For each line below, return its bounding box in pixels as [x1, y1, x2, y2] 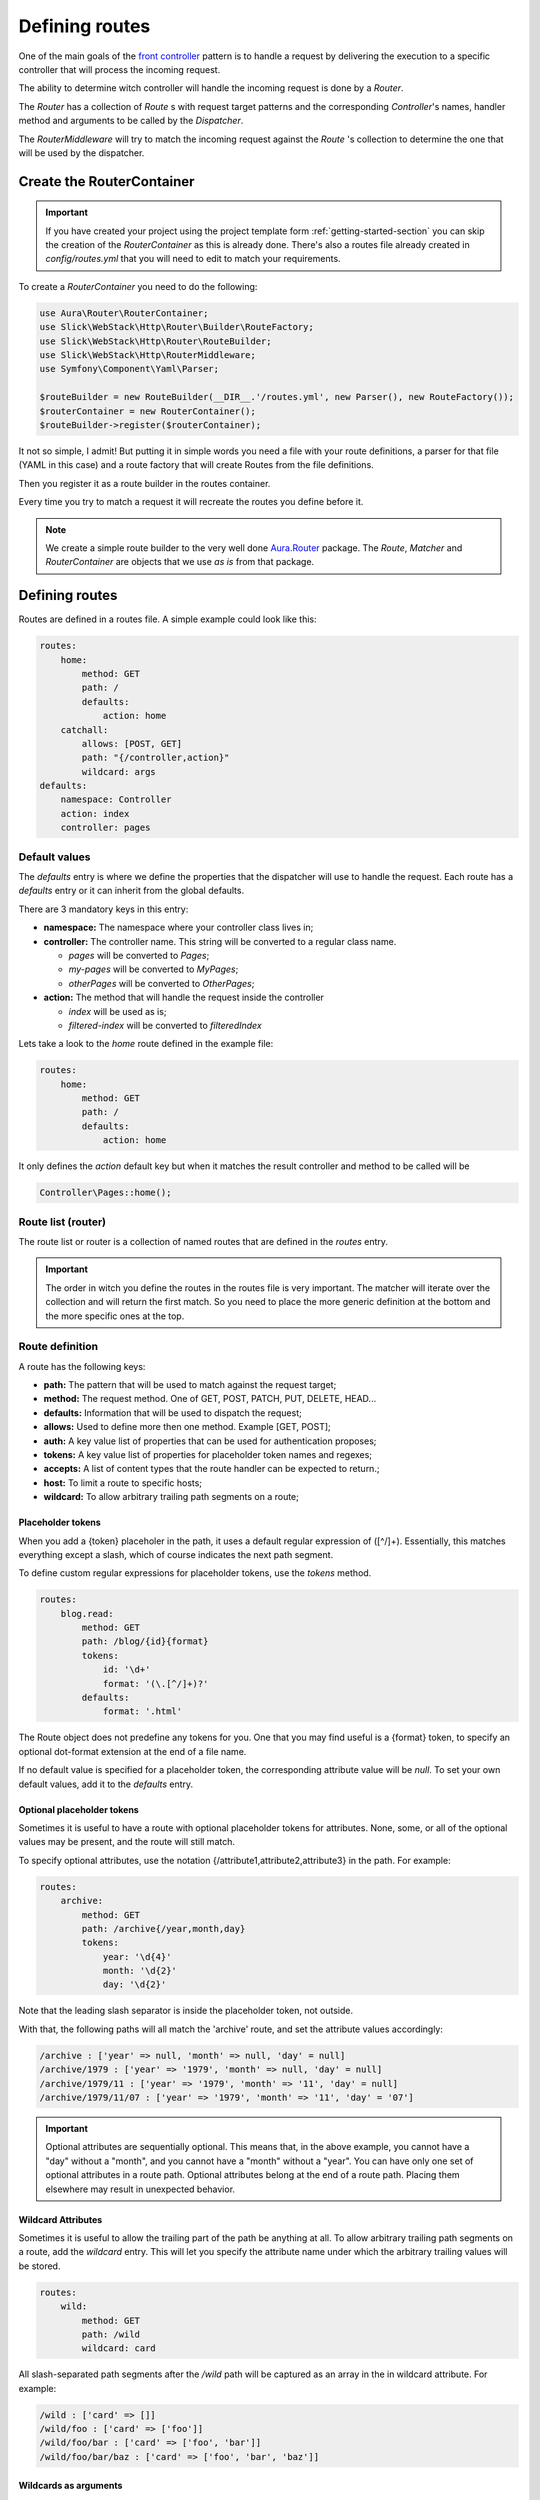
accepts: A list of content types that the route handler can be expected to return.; [43, 1463, 380, 1475]
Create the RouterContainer [18, 173, 195, 190]
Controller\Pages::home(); [39, 1187, 172, 1199]
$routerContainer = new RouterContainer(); [39, 405, 257, 417]
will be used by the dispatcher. [18, 146, 145, 159]
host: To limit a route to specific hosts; [43, 1476, 203, 1489]
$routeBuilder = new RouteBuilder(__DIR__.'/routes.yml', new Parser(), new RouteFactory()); [39, 391, 515, 403]
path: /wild [81, 2328, 140, 2340]
